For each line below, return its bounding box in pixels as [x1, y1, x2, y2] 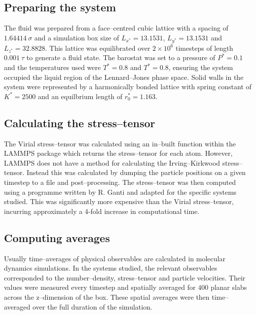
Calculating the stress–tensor [4, 115, 155, 130]
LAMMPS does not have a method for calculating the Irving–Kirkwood [4, 157, 220, 168]
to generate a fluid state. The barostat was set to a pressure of [26, 52, 216, 63]
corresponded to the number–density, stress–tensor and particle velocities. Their [4, 272, 246, 282]
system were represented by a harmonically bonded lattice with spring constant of [4, 81, 252, 92]
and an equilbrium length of [37, 91, 123, 101]
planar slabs [210, 282, 247, 292]
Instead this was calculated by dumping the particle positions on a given [27, 167, 246, 177]
